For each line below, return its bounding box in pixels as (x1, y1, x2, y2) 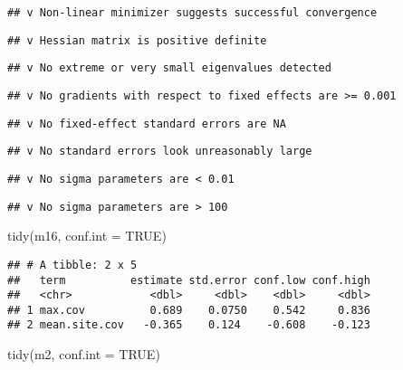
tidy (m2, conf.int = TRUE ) (7, 345, 160, 364)
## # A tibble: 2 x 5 (7, 258, 138, 271)
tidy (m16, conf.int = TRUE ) (7, 226, 167, 245)
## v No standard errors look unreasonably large (7, 145, 312, 158)
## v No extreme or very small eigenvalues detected (7, 62, 331, 75)
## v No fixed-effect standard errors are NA (7, 117, 286, 130)
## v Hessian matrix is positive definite (7, 33, 267, 47)
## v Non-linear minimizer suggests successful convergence (7, 6, 378, 19)
